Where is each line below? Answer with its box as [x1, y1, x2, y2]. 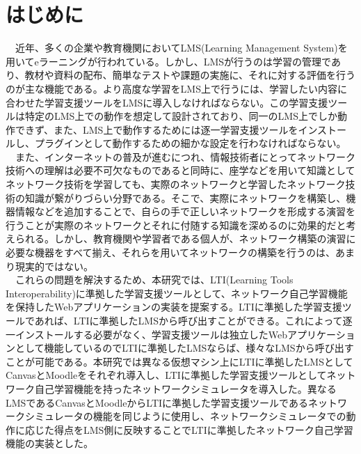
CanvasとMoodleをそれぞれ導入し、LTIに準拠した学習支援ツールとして [6, 368, 327, 382]
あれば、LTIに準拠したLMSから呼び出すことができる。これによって [34, 313, 343, 327]
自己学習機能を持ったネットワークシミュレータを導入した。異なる [34, 381, 337, 396]
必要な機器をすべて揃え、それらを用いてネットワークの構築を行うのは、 [6, 245, 336, 260]
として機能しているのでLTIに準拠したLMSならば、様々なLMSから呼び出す [15, 340, 354, 355]
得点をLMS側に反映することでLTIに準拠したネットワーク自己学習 [54, 422, 353, 437]
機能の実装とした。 [6, 436, 93, 451]
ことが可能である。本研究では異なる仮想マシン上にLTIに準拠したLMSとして [6, 354, 353, 368]
